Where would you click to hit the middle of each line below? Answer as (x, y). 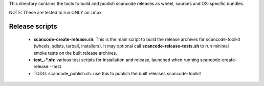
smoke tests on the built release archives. (75, 53)
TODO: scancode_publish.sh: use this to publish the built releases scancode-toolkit (117, 73)
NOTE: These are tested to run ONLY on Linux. (56, 13)
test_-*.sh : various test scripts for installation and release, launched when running (116, 60)
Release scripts (33, 27)
